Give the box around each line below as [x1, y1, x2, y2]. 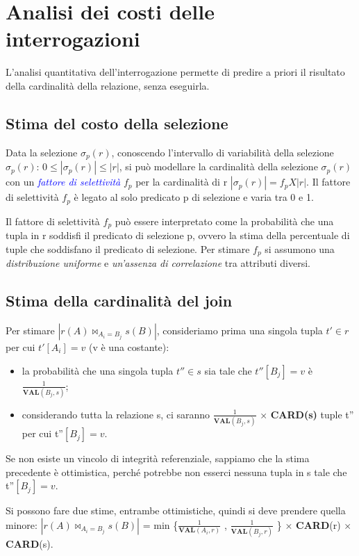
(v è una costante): [88, 339, 169, 354]
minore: [6, 517, 37, 532]
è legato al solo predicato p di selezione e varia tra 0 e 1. [74, 190, 314, 204]
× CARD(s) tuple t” [260, 407, 354, 421]
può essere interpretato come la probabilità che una [115, 213, 334, 228]
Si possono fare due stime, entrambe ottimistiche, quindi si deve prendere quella [6, 503, 346, 518]
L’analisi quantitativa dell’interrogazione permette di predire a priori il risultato [6, 65, 345, 79]
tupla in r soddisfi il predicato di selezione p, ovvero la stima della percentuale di [6, 228, 350, 243]
